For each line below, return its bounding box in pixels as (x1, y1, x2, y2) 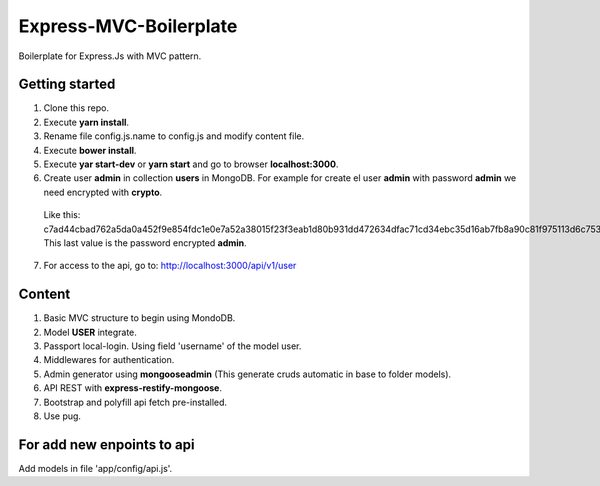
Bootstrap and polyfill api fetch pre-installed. (43, 396, 228, 408)
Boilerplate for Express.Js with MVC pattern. (18, 50, 202, 62)
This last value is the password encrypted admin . (43, 236, 247, 249)
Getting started (18, 76, 116, 93)
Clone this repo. (43, 102, 110, 114)
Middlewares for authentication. (43, 354, 175, 366)
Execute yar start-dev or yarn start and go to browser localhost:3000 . (43, 158, 339, 170)
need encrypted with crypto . (43, 186, 163, 198)
